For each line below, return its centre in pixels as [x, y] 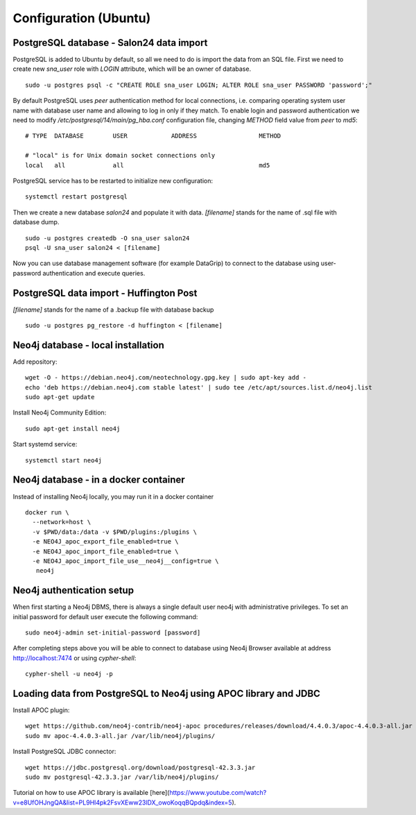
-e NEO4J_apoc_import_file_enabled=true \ [106, 551]
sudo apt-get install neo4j [73, 428]
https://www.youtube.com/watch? [218, 793]
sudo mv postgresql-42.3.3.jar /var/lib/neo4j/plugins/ [122, 777]
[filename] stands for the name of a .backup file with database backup [113, 310]
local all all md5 [148, 165]
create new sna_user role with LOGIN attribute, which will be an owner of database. [132, 69]
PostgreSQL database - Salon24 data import [110, 43]
